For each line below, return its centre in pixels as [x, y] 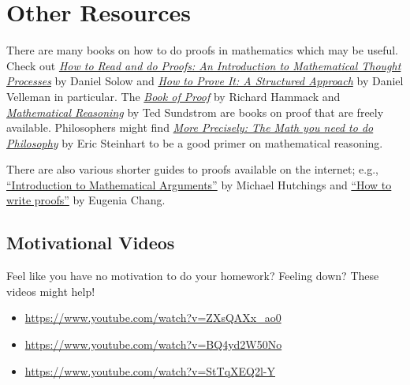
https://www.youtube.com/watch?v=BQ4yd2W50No [153, 344]
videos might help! [51, 291]
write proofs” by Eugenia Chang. [86, 200]
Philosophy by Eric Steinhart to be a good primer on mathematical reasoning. [195, 142]
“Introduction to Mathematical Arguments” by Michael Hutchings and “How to [199, 184]
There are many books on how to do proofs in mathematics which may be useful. [203, 50]
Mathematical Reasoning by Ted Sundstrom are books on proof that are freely [195, 112]
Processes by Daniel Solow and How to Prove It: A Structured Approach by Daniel [205, 81]
